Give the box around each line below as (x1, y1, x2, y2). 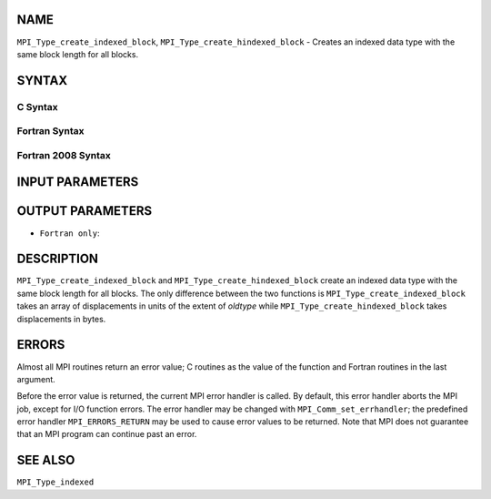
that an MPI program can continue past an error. (16, 429, 197, 440)
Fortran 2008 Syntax (16, 148, 111, 161)
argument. (16, 373, 56, 384)
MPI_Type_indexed (16, 477, 95, 487)
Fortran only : (39, 228, 100, 239)
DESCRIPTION (16, 251, 99, 267)
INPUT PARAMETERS (16, 174, 139, 190)
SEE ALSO (16, 453, 75, 468)
